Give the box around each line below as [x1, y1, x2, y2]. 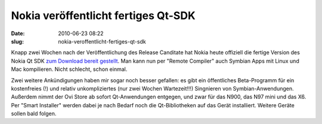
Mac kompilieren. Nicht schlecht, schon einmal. [11, 66, 128, 73]
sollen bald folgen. [11, 110, 57, 117]
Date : [11, 30, 25, 37]
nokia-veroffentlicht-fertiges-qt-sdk [58, 38, 146, 45]
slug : [11, 38, 24, 45]
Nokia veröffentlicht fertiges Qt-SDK [11, 9, 196, 22]
